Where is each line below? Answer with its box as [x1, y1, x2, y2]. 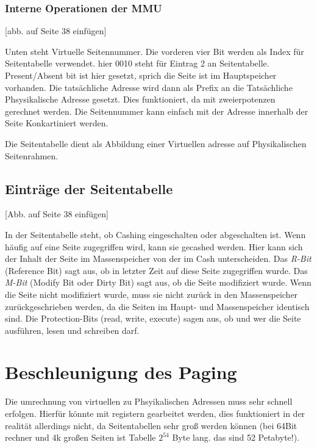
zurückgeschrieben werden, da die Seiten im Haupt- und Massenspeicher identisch [5, 300, 310, 313]
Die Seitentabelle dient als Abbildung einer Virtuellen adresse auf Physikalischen [5, 137, 307, 150]
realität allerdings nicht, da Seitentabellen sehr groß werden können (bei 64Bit [5, 419, 297, 432]
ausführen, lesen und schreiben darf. [5, 323, 140, 336]
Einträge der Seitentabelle [5, 179, 173, 198]
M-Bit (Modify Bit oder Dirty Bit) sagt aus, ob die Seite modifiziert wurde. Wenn [5, 276, 312, 289]
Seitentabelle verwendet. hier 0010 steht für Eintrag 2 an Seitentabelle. [5, 57, 269, 70]
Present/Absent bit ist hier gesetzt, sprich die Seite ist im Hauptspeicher [5, 69, 277, 81]
